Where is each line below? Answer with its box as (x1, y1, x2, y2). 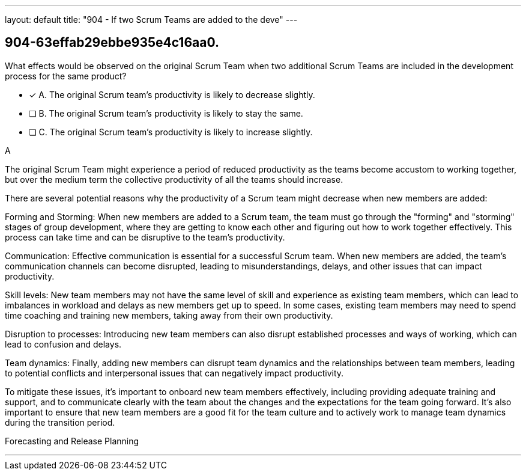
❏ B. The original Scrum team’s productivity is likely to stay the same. (29, 108, 303, 118)
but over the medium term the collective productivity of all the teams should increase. (5, 174, 343, 185)
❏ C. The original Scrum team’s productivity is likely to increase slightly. (29, 126, 313, 137)
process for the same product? (5, 70, 127, 81)
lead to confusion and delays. (5, 339, 122, 349)
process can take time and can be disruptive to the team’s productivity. (5, 231, 285, 242)
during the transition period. (5, 417, 115, 427)
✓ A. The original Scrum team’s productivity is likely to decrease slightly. (29, 89, 315, 100)
